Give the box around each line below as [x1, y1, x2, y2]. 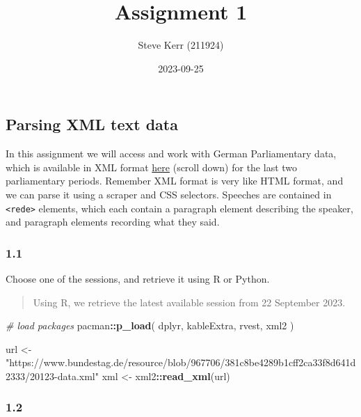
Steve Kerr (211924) [138, 38, 224, 52]
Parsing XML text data [6, 113, 178, 135]
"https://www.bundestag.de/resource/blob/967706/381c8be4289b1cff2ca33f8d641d [6, 355, 356, 370]
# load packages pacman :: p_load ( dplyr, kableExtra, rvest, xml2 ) [6, 318, 294, 333]
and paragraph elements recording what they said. [6, 214, 220, 229]
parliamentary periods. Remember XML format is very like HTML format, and [6, 173, 344, 188]
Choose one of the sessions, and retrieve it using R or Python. [6, 271, 270, 285]
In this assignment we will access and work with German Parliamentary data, [6, 146, 337, 161]
